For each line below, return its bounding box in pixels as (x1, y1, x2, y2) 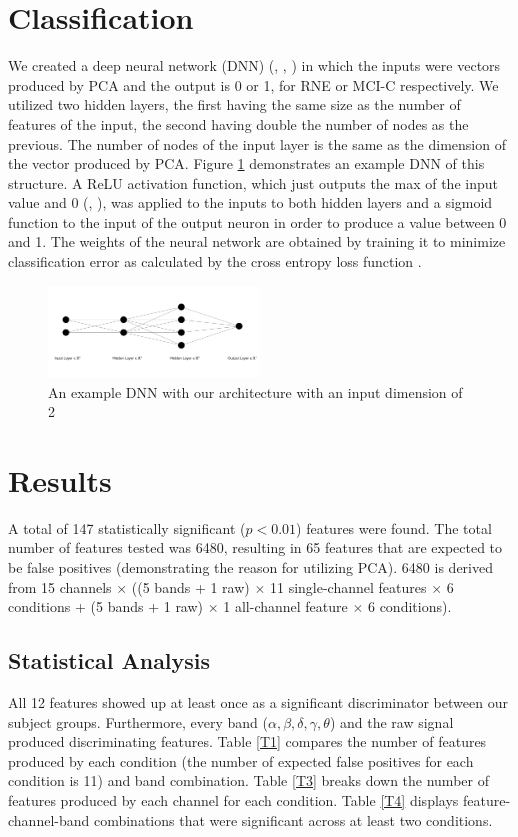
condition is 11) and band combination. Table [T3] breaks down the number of (8, 770, 489, 791)
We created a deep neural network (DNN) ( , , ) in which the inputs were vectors (8, 55, 501, 76)
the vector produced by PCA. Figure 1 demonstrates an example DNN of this (8, 153, 485, 174)
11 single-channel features (269, 576, 427, 597)
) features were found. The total (296, 517, 492, 538)
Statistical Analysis (8, 645, 211, 676)
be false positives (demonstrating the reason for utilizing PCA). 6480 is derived (8, 557, 493, 578)
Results (8, 459, 112, 500)
